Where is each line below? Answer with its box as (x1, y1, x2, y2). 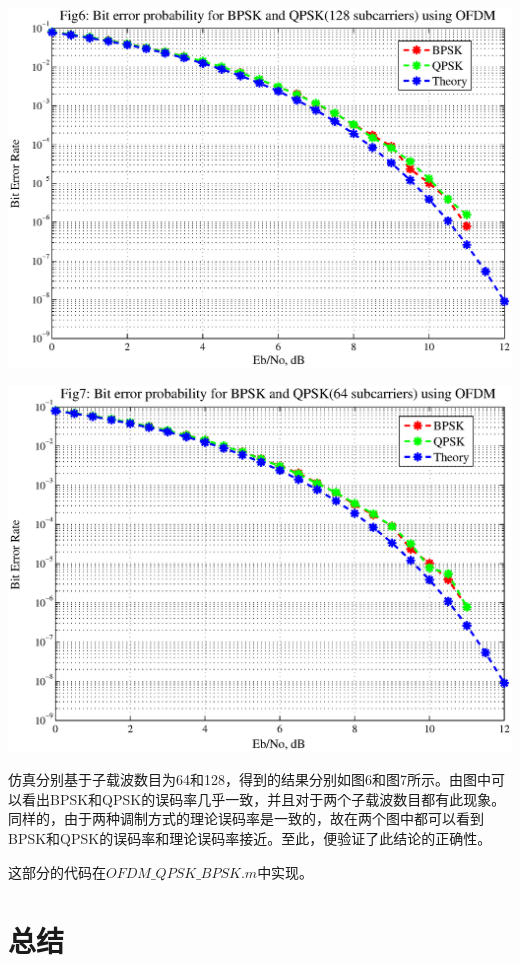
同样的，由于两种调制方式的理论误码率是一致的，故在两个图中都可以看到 (8, 808, 484, 829)
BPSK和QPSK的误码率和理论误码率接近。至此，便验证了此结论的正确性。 (8, 827, 492, 848)
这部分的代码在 (8, 861, 106, 882)
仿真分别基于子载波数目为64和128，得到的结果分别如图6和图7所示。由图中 (8, 769, 491, 790)
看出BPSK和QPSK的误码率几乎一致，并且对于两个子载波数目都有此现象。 (21, 788, 506, 809)
